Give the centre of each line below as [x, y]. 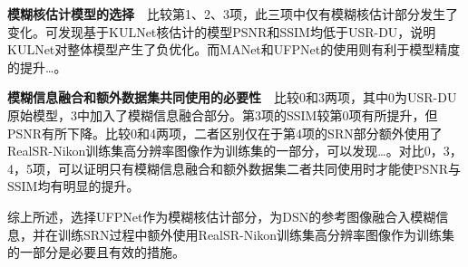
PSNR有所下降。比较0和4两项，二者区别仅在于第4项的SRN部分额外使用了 [225, 133]
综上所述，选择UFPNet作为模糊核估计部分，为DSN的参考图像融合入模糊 [222, 216]
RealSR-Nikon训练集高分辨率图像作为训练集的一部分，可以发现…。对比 [216, 151]
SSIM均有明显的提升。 [73, 186]
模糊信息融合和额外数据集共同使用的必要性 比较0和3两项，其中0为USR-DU [232, 97]
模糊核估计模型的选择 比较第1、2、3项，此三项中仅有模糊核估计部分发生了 [233, 14]
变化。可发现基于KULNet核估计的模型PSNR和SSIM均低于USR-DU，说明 [222, 31]
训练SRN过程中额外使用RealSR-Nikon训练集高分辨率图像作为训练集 [256, 234]
